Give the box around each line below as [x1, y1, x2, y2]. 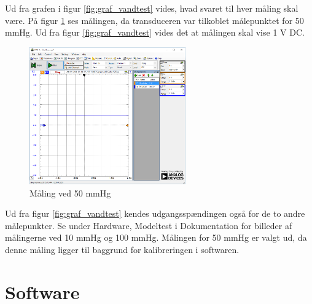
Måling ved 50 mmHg [29, 186, 111, 199]
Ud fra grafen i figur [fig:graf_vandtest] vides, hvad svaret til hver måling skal [5, 2, 298, 14]
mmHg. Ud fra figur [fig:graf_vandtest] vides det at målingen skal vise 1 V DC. [5, 26, 305, 39]
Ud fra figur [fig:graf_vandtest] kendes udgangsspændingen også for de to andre [5, 207, 305, 220]
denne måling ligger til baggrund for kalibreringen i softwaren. [5, 243, 240, 255]
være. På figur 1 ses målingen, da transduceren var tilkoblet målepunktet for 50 [5, 14, 304, 26]
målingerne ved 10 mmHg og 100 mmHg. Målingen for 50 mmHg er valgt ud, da [5, 231, 307, 244]
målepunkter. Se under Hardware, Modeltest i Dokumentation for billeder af [5, 219, 292, 232]
